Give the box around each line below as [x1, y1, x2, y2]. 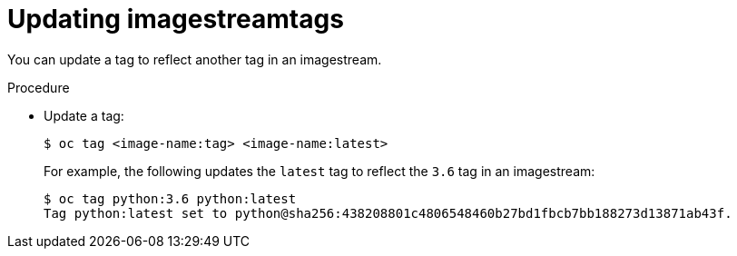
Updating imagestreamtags [7, 4, 344, 34]
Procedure [7, 79, 70, 95]
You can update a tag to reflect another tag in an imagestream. [7, 51, 382, 67]
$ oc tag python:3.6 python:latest [44, 191, 297, 206]
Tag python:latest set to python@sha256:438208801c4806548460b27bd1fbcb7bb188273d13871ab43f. [44, 205, 732, 221]
